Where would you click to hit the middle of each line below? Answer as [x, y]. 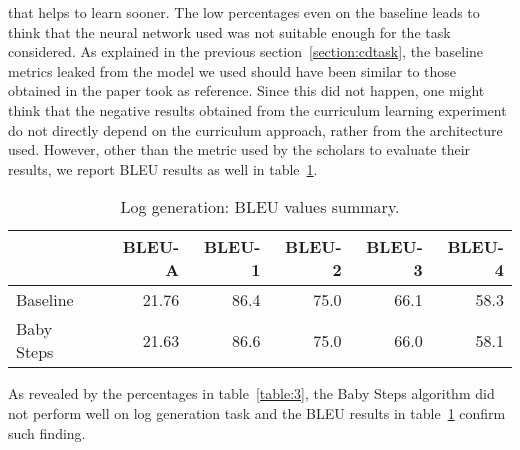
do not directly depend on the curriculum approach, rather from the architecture [255, 129]
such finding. [47, 432]
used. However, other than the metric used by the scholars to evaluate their [239, 149]
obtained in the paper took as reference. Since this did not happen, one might [246, 90]
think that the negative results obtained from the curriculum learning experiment [257, 109]
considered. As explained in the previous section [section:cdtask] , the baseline [246, 51]
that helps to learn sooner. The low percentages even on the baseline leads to [244, 12]
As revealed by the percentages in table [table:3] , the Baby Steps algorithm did [251, 393]
